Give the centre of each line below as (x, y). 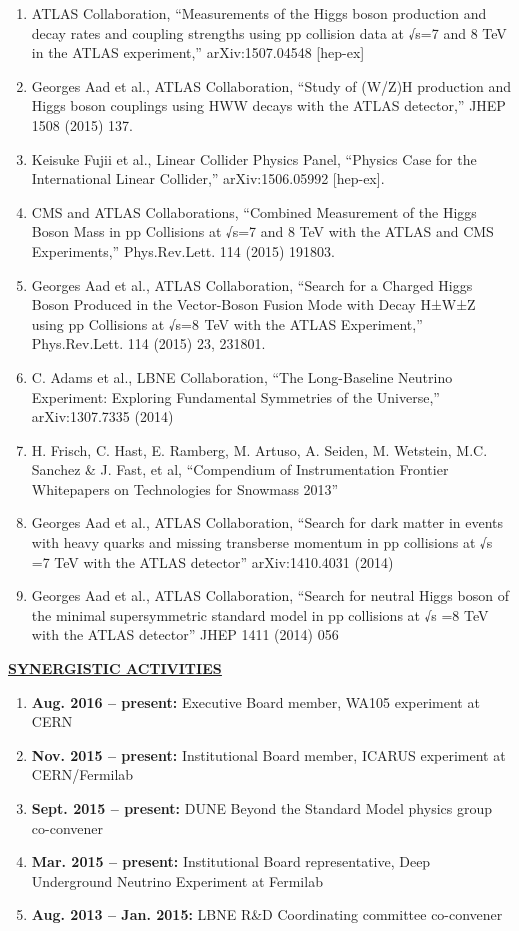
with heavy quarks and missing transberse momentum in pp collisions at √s (262, 542)
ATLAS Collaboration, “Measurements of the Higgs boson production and (259, 13)
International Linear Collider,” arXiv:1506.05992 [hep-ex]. (208, 178)
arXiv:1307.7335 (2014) (102, 416)
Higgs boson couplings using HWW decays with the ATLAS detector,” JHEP (268, 105)
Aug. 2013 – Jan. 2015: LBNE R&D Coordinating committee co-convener (267, 914)
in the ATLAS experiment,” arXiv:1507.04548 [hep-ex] (198, 52)
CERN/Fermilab (82, 774)
